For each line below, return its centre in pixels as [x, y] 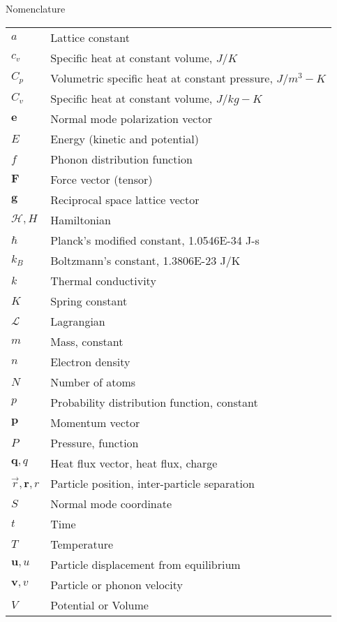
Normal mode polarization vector [131, 118]
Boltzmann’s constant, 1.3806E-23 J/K [145, 260]
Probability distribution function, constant [154, 402]
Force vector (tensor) [102, 179]
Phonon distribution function [121, 159]
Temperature [82, 544]
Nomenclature [36, 8]
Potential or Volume [99, 605]
